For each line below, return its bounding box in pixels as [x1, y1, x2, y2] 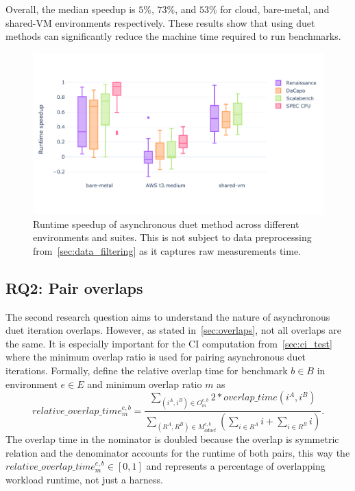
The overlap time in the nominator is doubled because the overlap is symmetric [5, 432, 339, 446]
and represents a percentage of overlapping [146, 459, 326, 473]
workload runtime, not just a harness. [5, 472, 163, 486]
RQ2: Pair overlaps [5, 277, 143, 298]
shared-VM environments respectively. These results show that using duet [5, 15, 315, 30]
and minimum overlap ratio [87, 376, 202, 391]
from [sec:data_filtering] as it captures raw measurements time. [33, 243, 301, 258]
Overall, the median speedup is [5, 2, 136, 16]
